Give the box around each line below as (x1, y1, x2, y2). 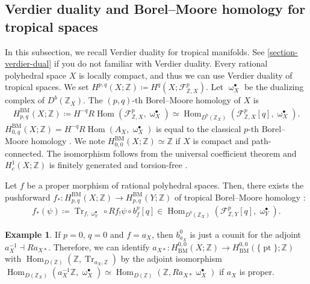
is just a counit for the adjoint (190, 228, 302, 240)
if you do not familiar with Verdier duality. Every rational (54, 57, 268, 70)
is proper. (239, 265, 274, 278)
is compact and (193, 134, 249, 147)
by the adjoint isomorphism (120, 252, 222, 265)
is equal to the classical (156, 122, 241, 134)
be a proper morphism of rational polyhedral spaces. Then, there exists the (26, 178, 304, 191)
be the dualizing (244, 80, 304, 93)
